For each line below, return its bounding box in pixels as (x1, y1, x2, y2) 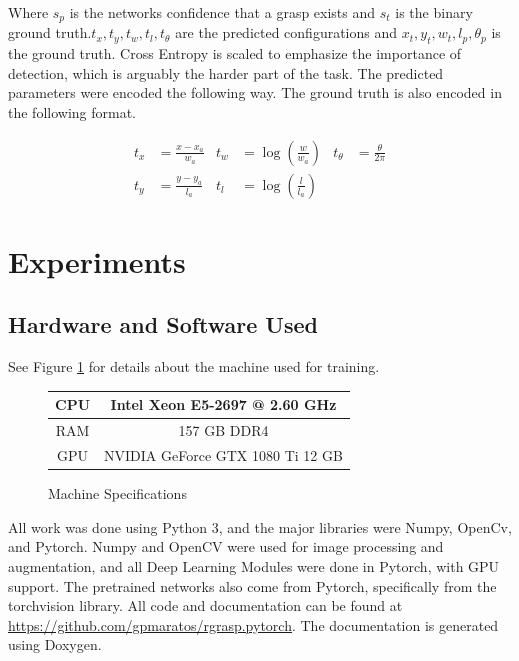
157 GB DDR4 (178, 420, 269, 441)
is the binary (395, 2, 473, 22)
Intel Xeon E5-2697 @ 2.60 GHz (110, 394, 337, 415)
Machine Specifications (48, 483, 187, 504)
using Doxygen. (8, 634, 102, 655)
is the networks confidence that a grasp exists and (69, 2, 376, 22)
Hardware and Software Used (8, 309, 318, 340)
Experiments (8, 240, 186, 281)
